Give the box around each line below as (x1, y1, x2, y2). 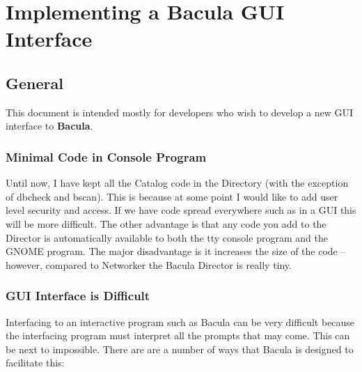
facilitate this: (6, 355, 65, 370)
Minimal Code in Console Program (6, 148, 207, 165)
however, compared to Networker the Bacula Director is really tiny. (6, 257, 292, 272)
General (6, 72, 63, 93)
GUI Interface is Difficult (6, 287, 150, 304)
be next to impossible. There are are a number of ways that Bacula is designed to (6, 341, 354, 356)
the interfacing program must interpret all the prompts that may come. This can (6, 328, 350, 343)
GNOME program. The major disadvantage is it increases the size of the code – (6, 244, 346, 258)
